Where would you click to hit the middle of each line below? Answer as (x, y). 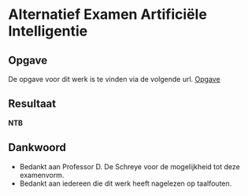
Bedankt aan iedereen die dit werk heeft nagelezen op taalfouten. (126, 183)
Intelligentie (48, 31)
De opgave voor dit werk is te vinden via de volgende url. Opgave (114, 79)
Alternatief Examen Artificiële (107, 15)
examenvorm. (42, 175)
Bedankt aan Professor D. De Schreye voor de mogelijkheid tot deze (130, 166)
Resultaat (32, 104)
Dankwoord (37, 148)
